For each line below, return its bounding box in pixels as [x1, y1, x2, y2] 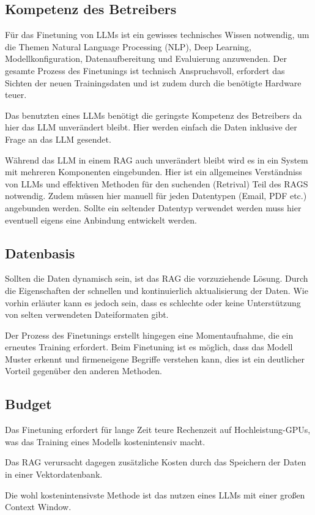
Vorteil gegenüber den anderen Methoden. [5, 364, 162, 377]
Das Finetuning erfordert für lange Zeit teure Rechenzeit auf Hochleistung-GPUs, [5, 423, 311, 436]
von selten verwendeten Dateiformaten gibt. [5, 308, 169, 321]
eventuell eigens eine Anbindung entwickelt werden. [5, 213, 197, 226]
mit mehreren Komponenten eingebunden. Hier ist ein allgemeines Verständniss [5, 165, 302, 178]
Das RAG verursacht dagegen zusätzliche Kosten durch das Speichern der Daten [5, 456, 306, 468]
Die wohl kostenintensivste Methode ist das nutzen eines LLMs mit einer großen [5, 488, 305, 501]
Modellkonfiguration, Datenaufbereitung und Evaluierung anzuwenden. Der [5, 52, 287, 65]
